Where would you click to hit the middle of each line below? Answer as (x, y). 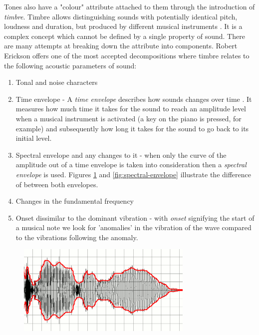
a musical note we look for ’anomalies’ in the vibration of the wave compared (133, 227)
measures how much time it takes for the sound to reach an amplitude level (131, 109)
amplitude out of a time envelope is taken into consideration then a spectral (131, 165)
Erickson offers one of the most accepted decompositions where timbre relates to (127, 55)
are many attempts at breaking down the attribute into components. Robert (121, 46)
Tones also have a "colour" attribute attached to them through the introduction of (129, 6)
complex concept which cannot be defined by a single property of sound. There (125, 36)
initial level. (34, 138)
